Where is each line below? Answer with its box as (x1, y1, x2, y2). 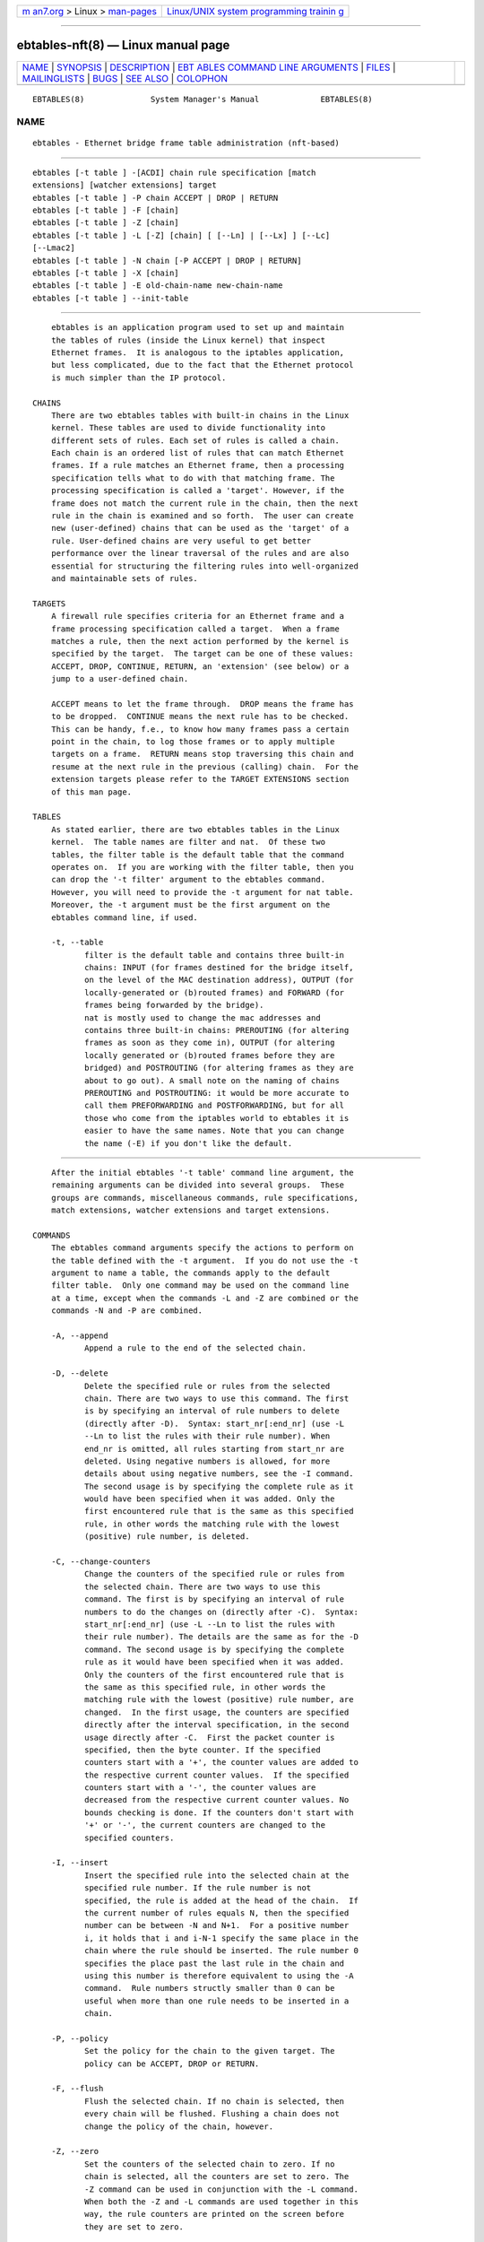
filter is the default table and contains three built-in (83, 950, 345, 960)
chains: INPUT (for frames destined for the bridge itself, (83, 962, 354, 973)
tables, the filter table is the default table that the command (50, 849, 345, 860)
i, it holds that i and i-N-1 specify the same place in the (83, 1933, 359, 1943)
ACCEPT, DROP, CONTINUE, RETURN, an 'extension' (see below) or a (50, 661, 350, 672)
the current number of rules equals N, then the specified (83, 1907, 350, 1918)
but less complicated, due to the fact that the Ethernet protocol (50, 360, 354, 370)
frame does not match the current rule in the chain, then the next (50, 498, 359, 508)
